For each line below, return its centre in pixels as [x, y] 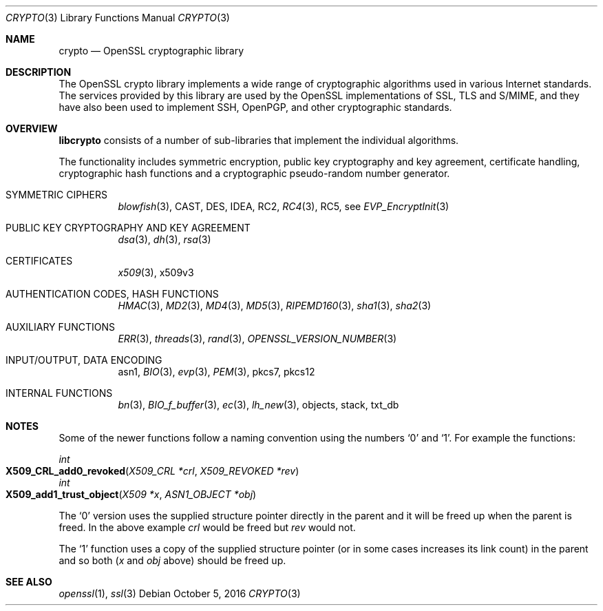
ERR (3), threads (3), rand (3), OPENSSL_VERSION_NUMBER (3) [257, 339]
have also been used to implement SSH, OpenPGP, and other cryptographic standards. [255, 107]
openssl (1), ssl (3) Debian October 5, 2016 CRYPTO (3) [180, 593]
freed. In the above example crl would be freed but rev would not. [207, 527]
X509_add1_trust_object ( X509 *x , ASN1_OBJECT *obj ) [131, 494]
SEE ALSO [29, 582]
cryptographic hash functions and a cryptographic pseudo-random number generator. [254, 173]
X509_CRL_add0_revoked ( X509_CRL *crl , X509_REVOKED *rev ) [152, 471]
